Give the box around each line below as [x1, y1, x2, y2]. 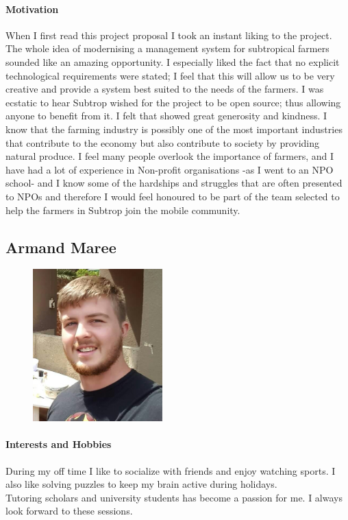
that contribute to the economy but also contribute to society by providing [5, 135, 320, 150]
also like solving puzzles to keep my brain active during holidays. [5, 477, 277, 491]
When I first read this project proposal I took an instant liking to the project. [5, 27, 332, 42]
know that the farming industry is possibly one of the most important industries [5, 121, 343, 136]
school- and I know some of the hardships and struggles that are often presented [5, 176, 343, 190]
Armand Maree [5, 236, 116, 257]
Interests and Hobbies [5, 437, 112, 451]
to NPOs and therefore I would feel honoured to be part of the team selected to [5, 189, 340, 203]
